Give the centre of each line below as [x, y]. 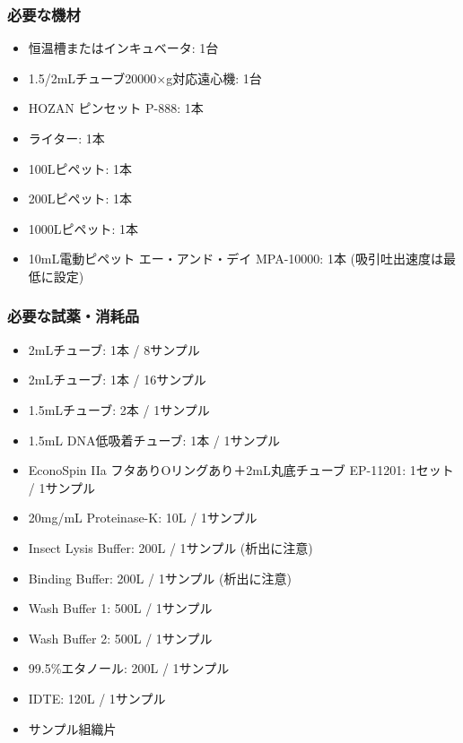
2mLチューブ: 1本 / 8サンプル [114, 349]
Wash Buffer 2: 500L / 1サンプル [120, 638]
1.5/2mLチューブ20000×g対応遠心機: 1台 [145, 78]
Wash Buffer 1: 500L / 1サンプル [120, 608]
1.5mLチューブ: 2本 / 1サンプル [119, 409]
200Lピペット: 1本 [80, 199]
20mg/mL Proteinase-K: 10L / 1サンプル [143, 518]
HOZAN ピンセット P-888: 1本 [116, 108]
